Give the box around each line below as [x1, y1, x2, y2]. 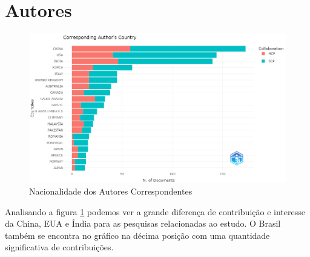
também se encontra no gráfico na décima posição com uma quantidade [5, 229, 270, 241]
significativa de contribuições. [5, 241, 114, 253]
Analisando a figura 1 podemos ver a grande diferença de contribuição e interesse [5, 205, 305, 218]
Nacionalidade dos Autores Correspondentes [29, 185, 193, 198]
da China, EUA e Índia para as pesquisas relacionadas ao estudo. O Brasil [5, 217, 281, 230]
